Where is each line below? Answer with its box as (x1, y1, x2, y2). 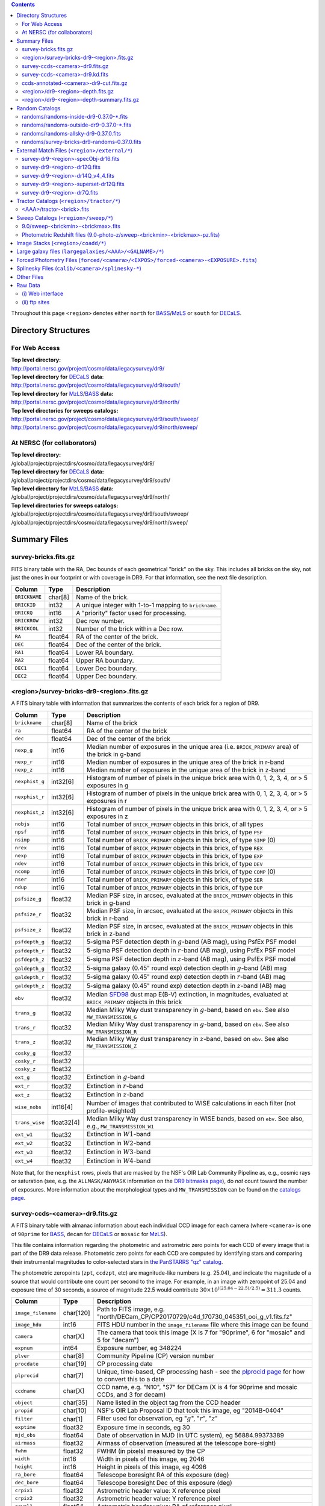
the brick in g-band (86, 750, 141, 758)
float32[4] (51, 1118, 80, 1126)
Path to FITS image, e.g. (96, 1305, 165, 1313)
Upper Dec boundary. (76, 672, 138, 680)
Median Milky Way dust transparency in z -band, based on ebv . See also (86, 1034, 289, 1043)
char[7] (63, 1371, 84, 1379)
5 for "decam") (96, 1336, 140, 1345)
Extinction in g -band (86, 1073, 144, 1081)
